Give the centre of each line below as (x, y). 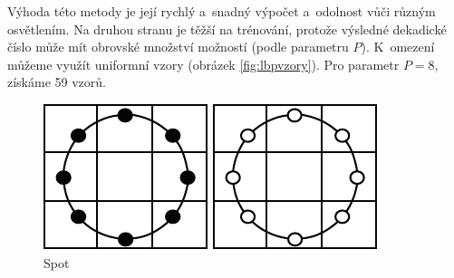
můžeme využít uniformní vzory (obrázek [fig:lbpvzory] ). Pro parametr (203, 64)
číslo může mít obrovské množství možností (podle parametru (178, 47)
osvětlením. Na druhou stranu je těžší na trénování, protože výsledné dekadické (227, 29)
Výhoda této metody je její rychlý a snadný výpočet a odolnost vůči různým (222, 11)
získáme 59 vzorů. (57, 82)
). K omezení (398, 47)
